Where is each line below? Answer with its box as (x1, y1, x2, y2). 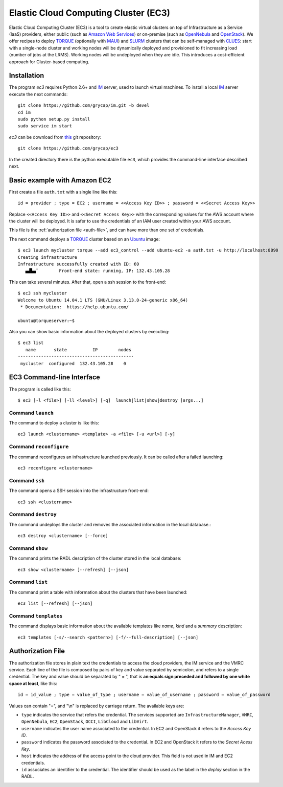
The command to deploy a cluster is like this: (9, 420, 99, 426)
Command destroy (9, 511, 57, 518)
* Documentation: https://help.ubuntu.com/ (20, 304, 129, 310)
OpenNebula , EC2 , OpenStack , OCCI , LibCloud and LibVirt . (21, 718, 149, 725)
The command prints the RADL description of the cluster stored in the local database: (9, 555, 182, 561)
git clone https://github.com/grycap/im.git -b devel (18, 103, 149, 108)
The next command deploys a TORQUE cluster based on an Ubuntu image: (9, 236, 160, 242)
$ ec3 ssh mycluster (18, 291, 67, 296)
